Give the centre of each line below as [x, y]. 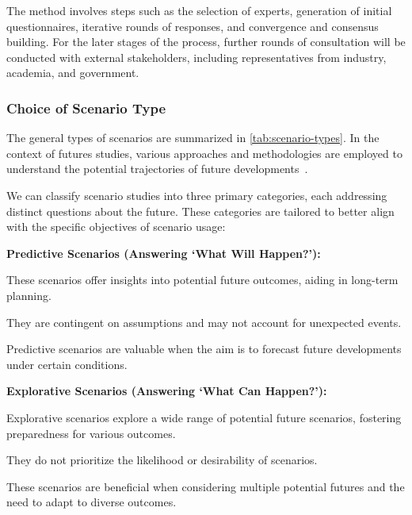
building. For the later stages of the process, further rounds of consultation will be [206, 42]
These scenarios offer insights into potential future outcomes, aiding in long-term [202, 280]
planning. [29, 295]
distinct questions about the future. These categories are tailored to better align [200, 211]
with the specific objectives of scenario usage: [116, 227]
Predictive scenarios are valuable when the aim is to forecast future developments [204, 349]
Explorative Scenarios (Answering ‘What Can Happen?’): [167, 391]
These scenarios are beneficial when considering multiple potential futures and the [206, 486]
